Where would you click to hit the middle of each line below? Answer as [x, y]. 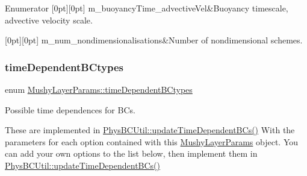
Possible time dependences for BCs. [70, 109]
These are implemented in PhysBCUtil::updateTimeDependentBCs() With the [150, 130]
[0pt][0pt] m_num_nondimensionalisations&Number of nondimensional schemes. [154, 40]
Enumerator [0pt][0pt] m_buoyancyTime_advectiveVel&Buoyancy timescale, [147, 8]
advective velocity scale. [49, 20]
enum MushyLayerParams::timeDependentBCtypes [99, 89]
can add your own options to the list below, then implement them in [131, 153]
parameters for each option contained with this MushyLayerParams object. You [152, 141]
